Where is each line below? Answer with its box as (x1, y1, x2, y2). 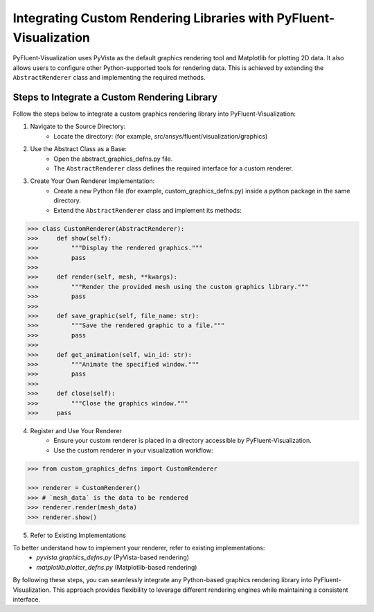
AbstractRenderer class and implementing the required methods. (12, 73, 206, 82)
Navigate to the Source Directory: (30, 122, 126, 131)
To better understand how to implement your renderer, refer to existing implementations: (12, 544, 265, 552)
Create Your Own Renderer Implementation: (30, 177, 155, 185)
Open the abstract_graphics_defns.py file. (53, 155, 173, 163)
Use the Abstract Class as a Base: (30, 145, 127, 153)
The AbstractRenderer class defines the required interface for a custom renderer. (53, 164, 294, 173)
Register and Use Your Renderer (30, 426, 123, 435)
